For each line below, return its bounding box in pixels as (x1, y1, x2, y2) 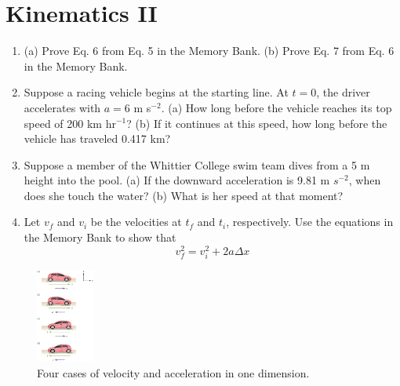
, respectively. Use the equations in (226, 213, 394, 230)
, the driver (316, 84, 370, 100)
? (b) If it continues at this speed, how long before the (126, 115, 387, 131)
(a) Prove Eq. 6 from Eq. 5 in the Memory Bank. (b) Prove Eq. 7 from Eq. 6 (24, 42, 395, 59)
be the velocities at (90, 213, 182, 230)
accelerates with (24, 99, 101, 115)
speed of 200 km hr (24, 115, 116, 131)
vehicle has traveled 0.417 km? (24, 130, 171, 147)
